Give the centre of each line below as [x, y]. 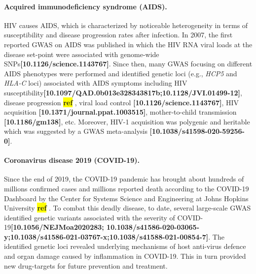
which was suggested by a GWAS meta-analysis [76, 131]
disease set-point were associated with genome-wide [82, 54]
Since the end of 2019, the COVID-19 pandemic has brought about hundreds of [124, 179]
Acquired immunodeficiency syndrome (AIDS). [86, 6]
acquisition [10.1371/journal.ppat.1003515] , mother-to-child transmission [120, 112]
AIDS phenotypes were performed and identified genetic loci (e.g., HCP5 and [121, 73]
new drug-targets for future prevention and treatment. [86, 265]
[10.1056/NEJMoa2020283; [57, 227]
